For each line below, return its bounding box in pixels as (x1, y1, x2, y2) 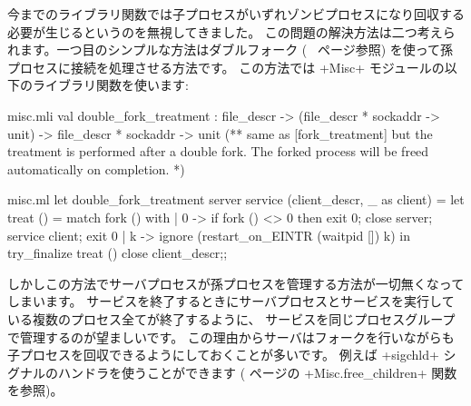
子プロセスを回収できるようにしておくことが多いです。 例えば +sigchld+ (7, 345, 439, 364)
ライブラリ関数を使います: (32, 75, 189, 94)
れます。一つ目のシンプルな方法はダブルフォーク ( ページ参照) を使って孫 (7, 40, 454, 59)
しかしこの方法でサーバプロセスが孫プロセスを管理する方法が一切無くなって (7, 273, 465, 292)
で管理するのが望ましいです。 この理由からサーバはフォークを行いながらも (7, 327, 455, 346)
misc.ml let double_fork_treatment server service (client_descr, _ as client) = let (7, 190, 465, 209)
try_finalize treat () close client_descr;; (7, 243, 228, 262)
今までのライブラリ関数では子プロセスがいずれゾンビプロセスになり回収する (7, 5, 465, 23)
